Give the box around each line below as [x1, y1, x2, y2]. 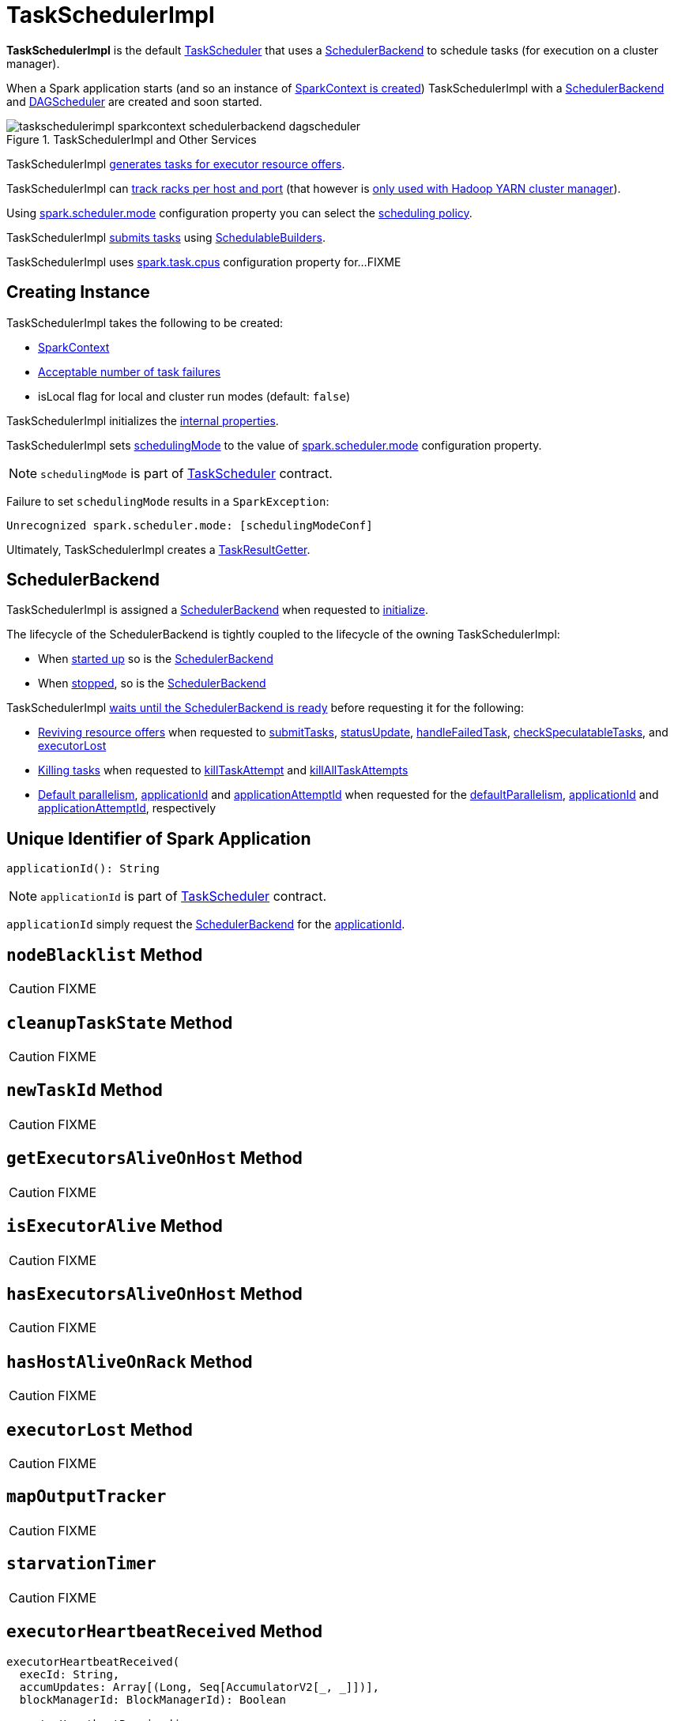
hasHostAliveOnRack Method [6, 1351, 253, 1372]
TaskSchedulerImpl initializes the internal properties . [6, 413, 279, 427]
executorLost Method [6, 1419, 193, 1440]
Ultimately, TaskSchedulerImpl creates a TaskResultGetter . [6, 542, 311, 556]
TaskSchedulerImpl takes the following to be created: [6, 315, 284, 330]
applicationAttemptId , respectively [38, 801, 217, 815]
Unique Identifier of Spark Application [6, 828, 311, 849]
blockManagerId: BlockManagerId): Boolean [19, 1693, 287, 1706]
